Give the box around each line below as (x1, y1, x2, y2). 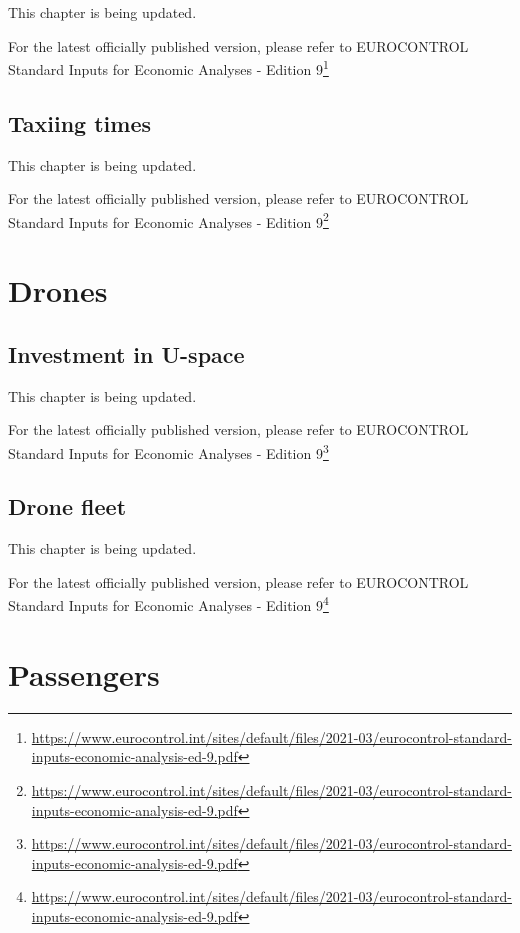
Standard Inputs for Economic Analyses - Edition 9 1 (8, 56, 329, 79)
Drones (8, 270, 108, 311)
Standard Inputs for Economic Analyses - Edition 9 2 (8, 208, 329, 232)
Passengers (8, 653, 160, 694)
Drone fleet (8, 491, 127, 522)
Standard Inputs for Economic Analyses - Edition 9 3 (8, 439, 329, 463)
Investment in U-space (8, 338, 245, 369)
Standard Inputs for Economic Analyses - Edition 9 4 (8, 592, 329, 616)
